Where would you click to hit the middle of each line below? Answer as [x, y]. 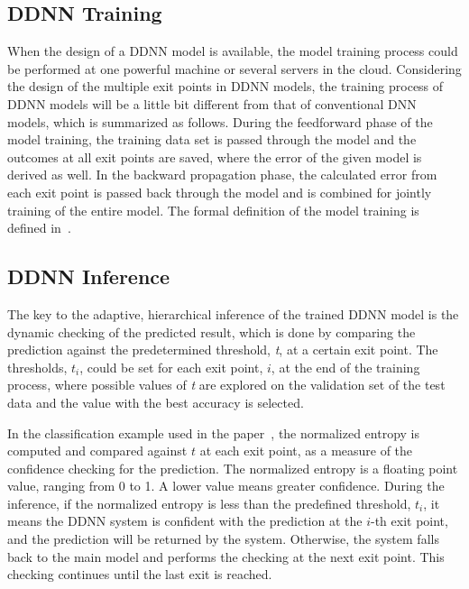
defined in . [39, 228]
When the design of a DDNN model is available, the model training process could [233, 51]
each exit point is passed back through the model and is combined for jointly [220, 192]
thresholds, [37, 367]
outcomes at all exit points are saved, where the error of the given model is [215, 156]
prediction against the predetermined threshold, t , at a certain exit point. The [223, 350]
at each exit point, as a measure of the [306, 451]
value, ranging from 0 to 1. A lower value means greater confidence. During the [226, 486]
